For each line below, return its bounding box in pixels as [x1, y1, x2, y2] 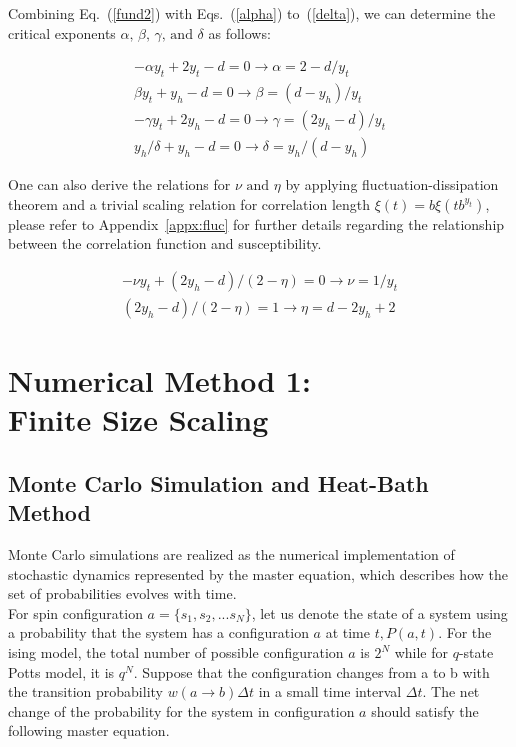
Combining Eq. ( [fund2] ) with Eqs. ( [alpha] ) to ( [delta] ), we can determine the [8, 3, 496, 23]
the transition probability [8, 681, 163, 702]
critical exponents [8, 22, 116, 43]
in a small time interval [258, 681, 402, 702]
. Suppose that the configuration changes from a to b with [133, 661, 490, 682]
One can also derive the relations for [8, 174, 231, 195]
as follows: [208, 22, 271, 43]
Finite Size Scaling [8, 399, 269, 440]
